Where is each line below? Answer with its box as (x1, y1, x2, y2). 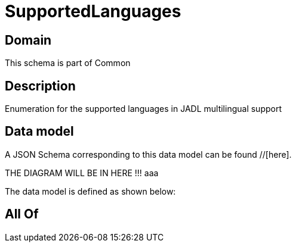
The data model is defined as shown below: (5, 186, 176, 196)
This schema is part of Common (5, 58, 131, 68)
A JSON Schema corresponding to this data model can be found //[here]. (5, 149, 292, 160)
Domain (5, 32, 52, 48)
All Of (5, 207, 39, 222)
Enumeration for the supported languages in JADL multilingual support (5, 104, 282, 114)
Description (5, 78, 76, 93)
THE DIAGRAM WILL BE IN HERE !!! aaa (5, 167, 159, 178)
